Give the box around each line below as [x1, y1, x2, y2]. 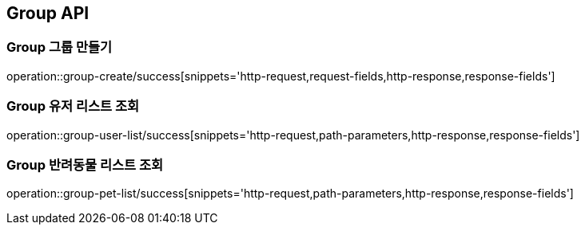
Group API [6, 3, 90, 23]
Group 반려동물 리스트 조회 [6, 156, 164, 173]
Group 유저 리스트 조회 [6, 98, 140, 115]
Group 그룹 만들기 [6, 39, 113, 56]
